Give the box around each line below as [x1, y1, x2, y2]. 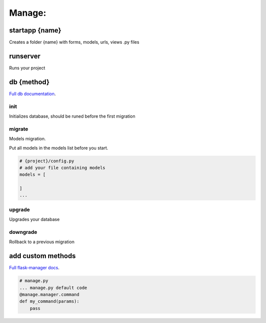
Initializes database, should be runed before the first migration [9, 113, 135, 119]
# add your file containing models [19, 165, 105, 170]
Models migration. [9, 136, 46, 142]
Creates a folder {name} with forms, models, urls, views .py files [9, 39, 140, 45]
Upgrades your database [9, 217, 60, 223]
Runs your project [9, 65, 45, 71]
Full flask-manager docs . [9, 265, 60, 271]
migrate [9, 126, 29, 132]
